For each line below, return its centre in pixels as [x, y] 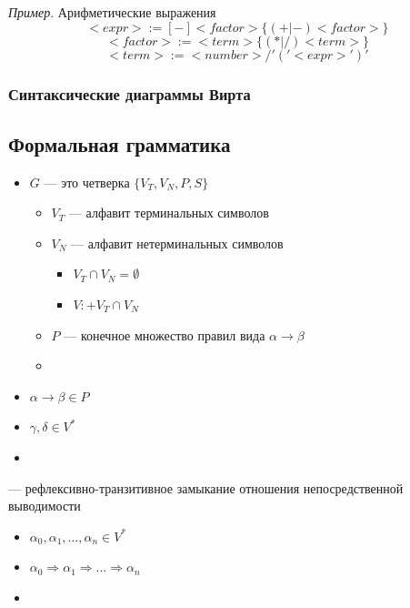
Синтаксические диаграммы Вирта [130, 93]
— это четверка [87, 182]
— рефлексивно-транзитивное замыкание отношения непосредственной [206, 487]
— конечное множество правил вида [165, 334]
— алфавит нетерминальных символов [177, 243]
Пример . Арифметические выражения [112, 12]
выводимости [45, 506]
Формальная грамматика [120, 143]
